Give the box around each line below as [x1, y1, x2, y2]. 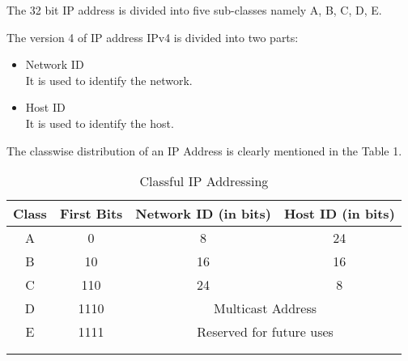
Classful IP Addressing [139, 172, 269, 191]
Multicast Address [214, 299, 317, 318]
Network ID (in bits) [135, 204, 271, 223]
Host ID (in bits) [283, 204, 395, 223]
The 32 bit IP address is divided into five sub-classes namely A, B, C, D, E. [6, 2, 382, 18]
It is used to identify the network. [25, 71, 193, 88]
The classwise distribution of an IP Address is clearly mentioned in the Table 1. [6, 142, 402, 159]
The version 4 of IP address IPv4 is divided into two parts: [6, 28, 299, 45]
